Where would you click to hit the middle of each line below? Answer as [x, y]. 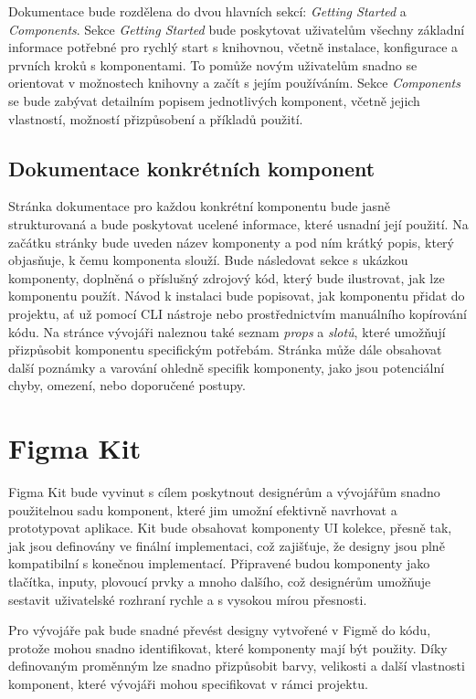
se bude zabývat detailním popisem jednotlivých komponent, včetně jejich [214, 100]
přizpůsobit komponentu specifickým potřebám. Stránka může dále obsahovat [225, 349]
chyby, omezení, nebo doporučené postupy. [127, 385]
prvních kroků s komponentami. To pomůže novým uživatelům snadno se [213, 64]
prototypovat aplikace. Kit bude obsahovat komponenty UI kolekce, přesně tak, [230, 528]
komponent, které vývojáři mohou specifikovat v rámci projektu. [188, 683]
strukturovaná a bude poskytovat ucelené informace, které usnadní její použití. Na [238, 223]
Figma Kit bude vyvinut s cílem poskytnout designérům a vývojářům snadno [224, 492]
